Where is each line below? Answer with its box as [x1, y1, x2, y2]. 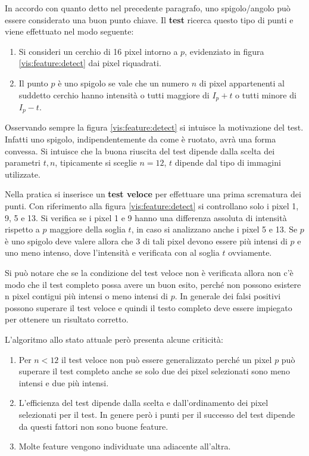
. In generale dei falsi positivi [174, 290, 281, 302]
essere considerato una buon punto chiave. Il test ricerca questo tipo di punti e [5, 13, 294, 26]
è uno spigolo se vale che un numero [58, 76, 189, 89]
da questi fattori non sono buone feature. [18, 420, 168, 432]
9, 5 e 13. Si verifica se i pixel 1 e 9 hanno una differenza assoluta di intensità [5, 211, 287, 224]
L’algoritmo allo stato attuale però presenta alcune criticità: [5, 333, 223, 345]
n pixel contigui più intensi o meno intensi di [5, 290, 168, 302]
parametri [5, 156, 40, 169]
